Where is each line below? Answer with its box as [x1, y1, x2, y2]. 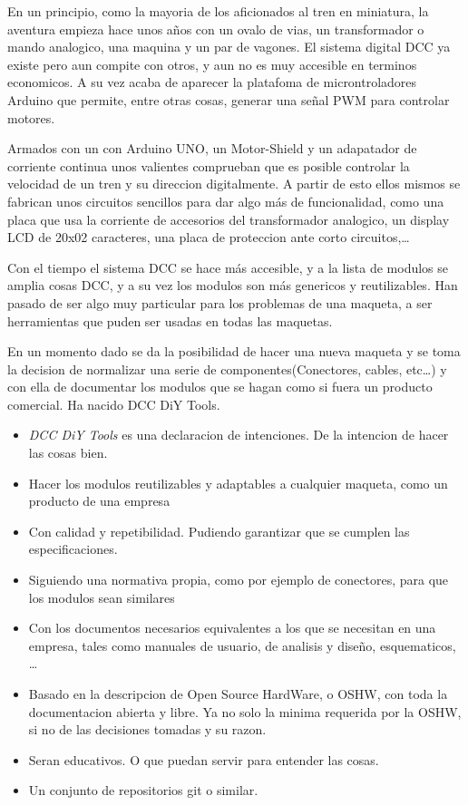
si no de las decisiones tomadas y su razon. [28, 720, 267, 739]
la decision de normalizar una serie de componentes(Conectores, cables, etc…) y [7, 359, 447, 378]
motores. [7, 108, 55, 127]
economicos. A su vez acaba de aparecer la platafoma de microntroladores [7, 73, 417, 92]
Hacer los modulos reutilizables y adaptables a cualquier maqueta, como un [28, 473, 448, 492]
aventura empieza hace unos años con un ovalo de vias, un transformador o [7, 19, 424, 38]
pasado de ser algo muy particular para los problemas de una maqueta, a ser [7, 293, 433, 312]
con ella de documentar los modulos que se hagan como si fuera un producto [7, 377, 433, 396]
